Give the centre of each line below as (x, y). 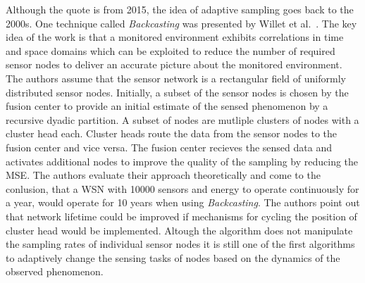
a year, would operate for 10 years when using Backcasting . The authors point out (183, 202)
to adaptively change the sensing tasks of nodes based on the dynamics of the (173, 257)
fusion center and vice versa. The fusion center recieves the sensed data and (169, 147)
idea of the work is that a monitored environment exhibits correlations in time (175, 37)
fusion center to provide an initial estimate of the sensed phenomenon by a (167, 106)
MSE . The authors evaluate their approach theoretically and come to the (163, 175)
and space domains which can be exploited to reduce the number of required (171, 50)
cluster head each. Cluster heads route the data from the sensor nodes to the (172, 133)
